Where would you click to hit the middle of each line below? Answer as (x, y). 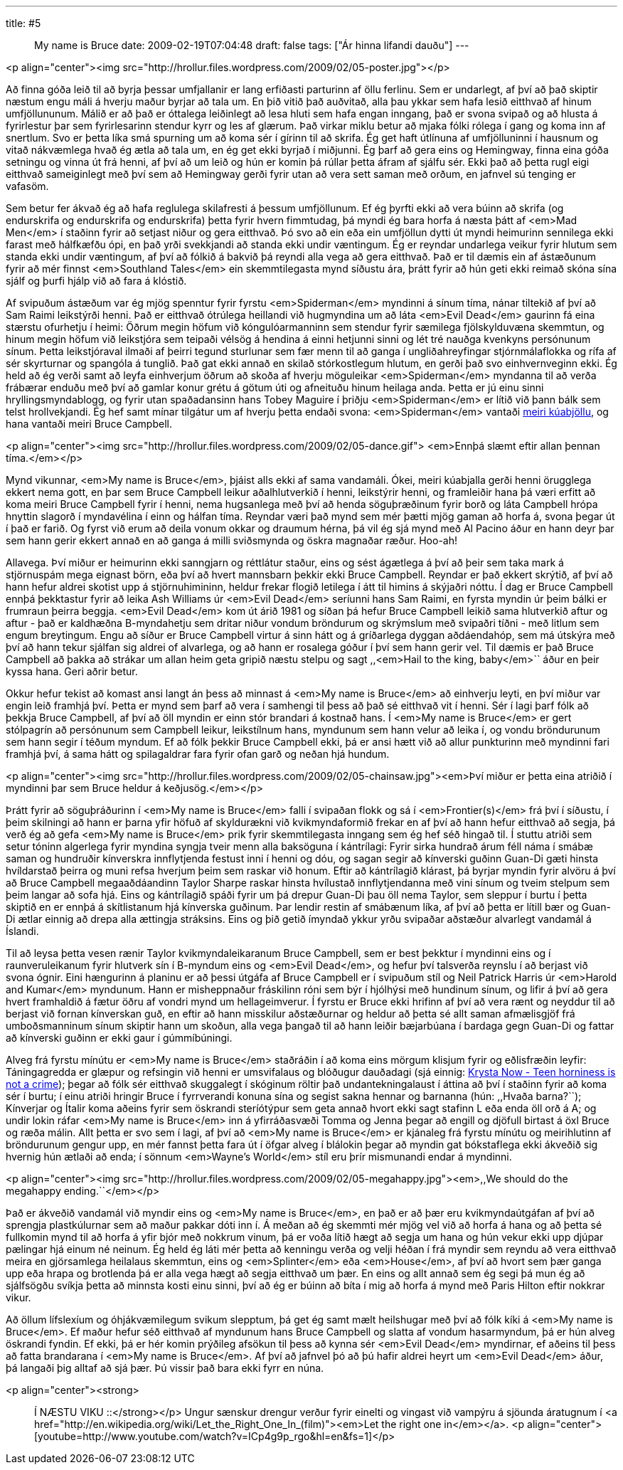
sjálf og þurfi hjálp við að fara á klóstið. (96, 281)
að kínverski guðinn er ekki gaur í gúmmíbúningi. (119, 1038)
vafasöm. (27, 186)
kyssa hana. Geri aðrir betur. (72, 671)
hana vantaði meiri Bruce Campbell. (89, 424)
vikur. (18, 1297)
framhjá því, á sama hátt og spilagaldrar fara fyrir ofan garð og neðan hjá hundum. (198, 754)
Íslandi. (22, 931)
